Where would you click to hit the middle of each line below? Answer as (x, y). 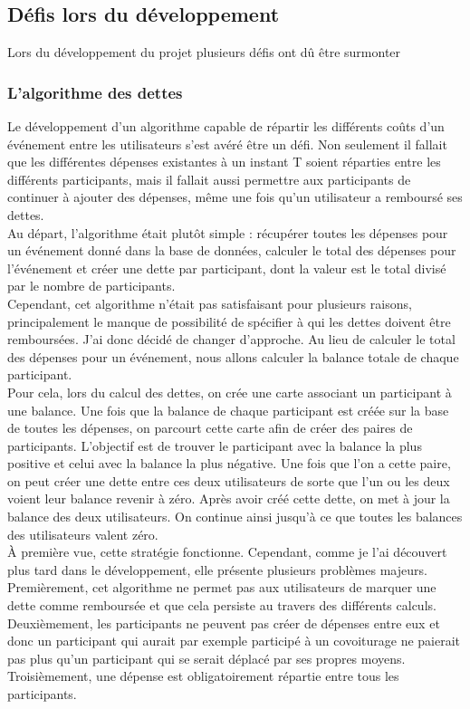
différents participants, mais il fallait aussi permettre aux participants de (209, 179)
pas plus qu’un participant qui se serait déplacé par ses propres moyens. (206, 658)
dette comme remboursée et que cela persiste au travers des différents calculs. (222, 605)
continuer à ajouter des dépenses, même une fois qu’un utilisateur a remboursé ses (235, 197)
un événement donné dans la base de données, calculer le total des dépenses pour (232, 250)
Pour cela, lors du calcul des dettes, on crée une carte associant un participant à (230, 392)
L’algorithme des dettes (95, 92)
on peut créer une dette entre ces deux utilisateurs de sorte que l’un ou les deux (229, 480)
